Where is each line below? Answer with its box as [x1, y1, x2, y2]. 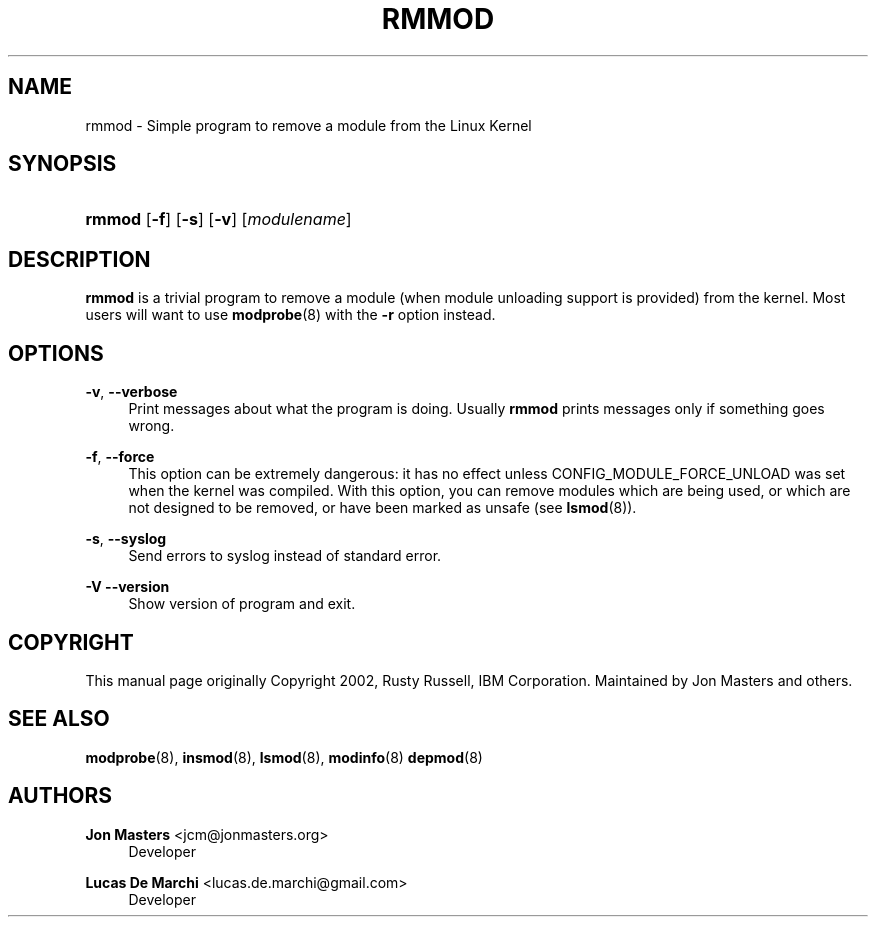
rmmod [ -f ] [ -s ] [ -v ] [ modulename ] [85, 209, 352, 230]
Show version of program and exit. [128, 595, 356, 613]
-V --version [85, 578, 170, 596]
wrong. [128, 417, 175, 435]
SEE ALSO [8, 706, 110, 732]
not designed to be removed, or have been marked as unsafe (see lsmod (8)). [128, 499, 637, 517]
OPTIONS [8, 340, 104, 366]
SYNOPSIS [8, 151, 117, 177]
